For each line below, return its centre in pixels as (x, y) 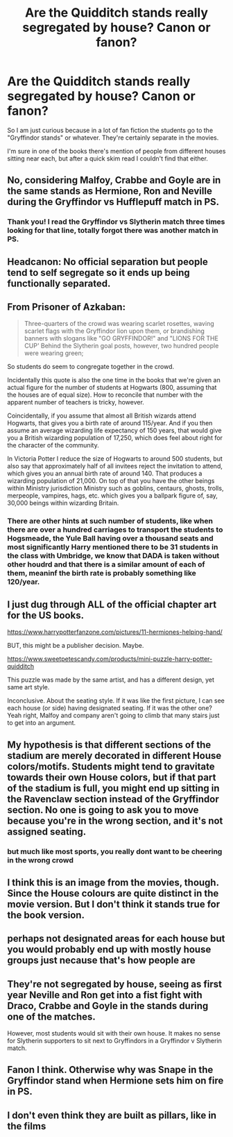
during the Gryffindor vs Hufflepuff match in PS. (113, 202)
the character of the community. (53, 445)
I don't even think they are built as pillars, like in (112, 1115)
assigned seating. (47, 832)
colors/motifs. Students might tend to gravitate (111, 766)
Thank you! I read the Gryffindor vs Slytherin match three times (116, 222)
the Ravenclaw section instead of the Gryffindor (113, 799)
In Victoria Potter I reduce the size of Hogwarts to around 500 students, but (115, 459)
